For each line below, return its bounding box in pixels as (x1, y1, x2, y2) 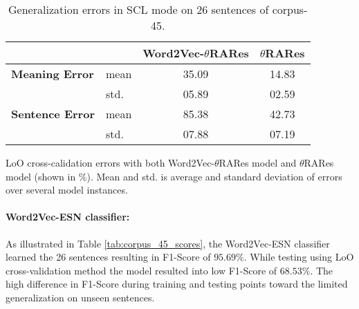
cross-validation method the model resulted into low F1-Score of (6, 263, 277, 277)
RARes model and (219, 156, 297, 169)
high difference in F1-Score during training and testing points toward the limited (6, 277, 348, 291)
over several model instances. (6, 182, 128, 197)
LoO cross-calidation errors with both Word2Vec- (6, 156, 215, 169)
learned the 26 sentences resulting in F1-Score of (6, 250, 211, 264)
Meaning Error (11, 66, 94, 82)
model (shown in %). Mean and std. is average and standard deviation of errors (6, 169, 342, 183)
